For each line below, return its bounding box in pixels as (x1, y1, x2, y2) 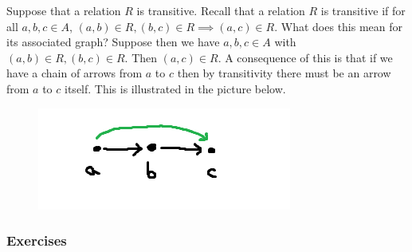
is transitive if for (320, 2, 406, 18)
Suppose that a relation (6, 2, 121, 18)
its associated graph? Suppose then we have (6, 33, 220, 50)
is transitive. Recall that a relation (136, 2, 305, 18)
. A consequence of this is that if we (218, 49, 393, 65)
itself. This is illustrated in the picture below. (65, 80, 286, 96)
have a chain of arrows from (6, 65, 143, 81)
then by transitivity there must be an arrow (177, 65, 391, 81)
